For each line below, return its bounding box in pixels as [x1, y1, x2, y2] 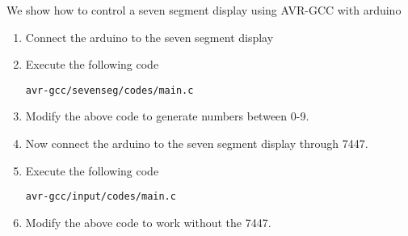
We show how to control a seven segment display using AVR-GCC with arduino [6, 2, 402, 18]
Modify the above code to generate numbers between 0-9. [25, 107, 309, 124]
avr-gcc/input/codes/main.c [25, 191, 176, 203]
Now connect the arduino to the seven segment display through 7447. [25, 135, 368, 152]
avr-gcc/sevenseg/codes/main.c [25, 84, 194, 96]
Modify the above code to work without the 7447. [25, 213, 271, 230]
